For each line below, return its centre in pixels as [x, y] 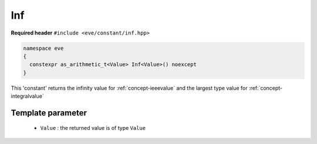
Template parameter [49, 113]
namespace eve [43, 48]
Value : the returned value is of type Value [93, 128]
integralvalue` [27, 96]
